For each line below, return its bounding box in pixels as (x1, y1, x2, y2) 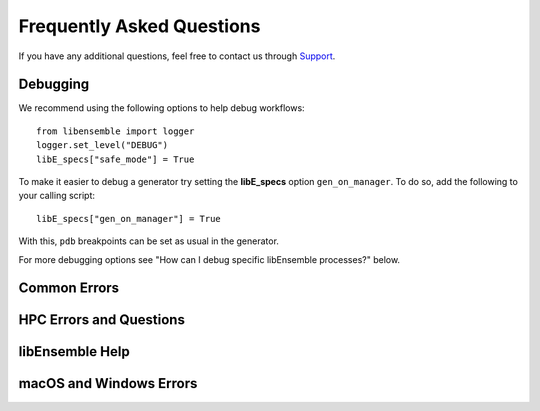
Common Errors (18, 280, 120, 297)
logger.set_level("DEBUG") (36, 140, 169, 151)
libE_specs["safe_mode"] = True (36, 153, 195, 165)
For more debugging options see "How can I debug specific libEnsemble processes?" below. (18, 253, 400, 265)
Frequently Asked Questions (18, 15, 261, 37)
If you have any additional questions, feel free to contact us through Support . (18, 50, 336, 62)
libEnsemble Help (18, 343, 130, 360)
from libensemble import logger (36, 125, 195, 137)
